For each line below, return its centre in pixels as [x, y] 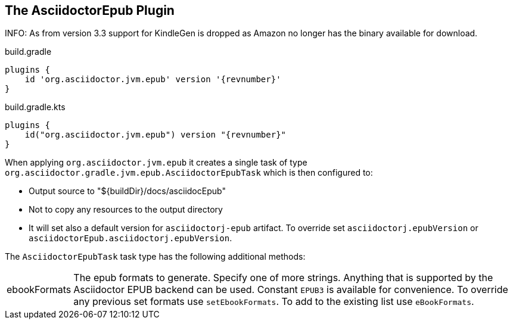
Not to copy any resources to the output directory [126, 210]
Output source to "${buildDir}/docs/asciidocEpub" [127, 191]
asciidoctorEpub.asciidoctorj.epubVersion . [130, 238]
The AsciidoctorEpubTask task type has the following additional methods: [155, 257]
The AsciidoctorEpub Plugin [90, 10]
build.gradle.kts [35, 107]
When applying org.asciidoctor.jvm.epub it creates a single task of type [156, 163]
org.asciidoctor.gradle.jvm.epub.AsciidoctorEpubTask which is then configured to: [189, 173]
